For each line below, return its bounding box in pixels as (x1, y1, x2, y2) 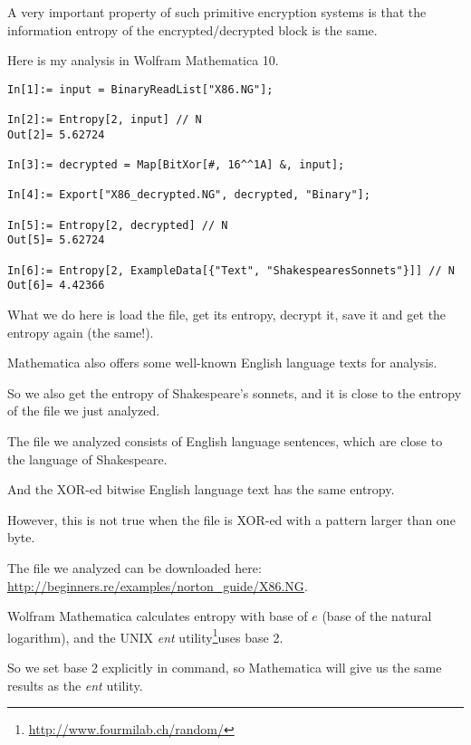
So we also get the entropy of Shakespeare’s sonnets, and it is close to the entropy (7, 383, 462, 402)
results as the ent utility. (7, 675, 143, 694)
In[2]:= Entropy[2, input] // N (7, 113, 202, 127)
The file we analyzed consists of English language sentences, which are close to (7, 431, 443, 450)
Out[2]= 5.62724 (7, 128, 105, 141)
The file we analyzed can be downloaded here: (7, 558, 262, 577)
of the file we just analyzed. (7, 401, 160, 420)
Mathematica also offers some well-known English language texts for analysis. (7, 353, 437, 372)
